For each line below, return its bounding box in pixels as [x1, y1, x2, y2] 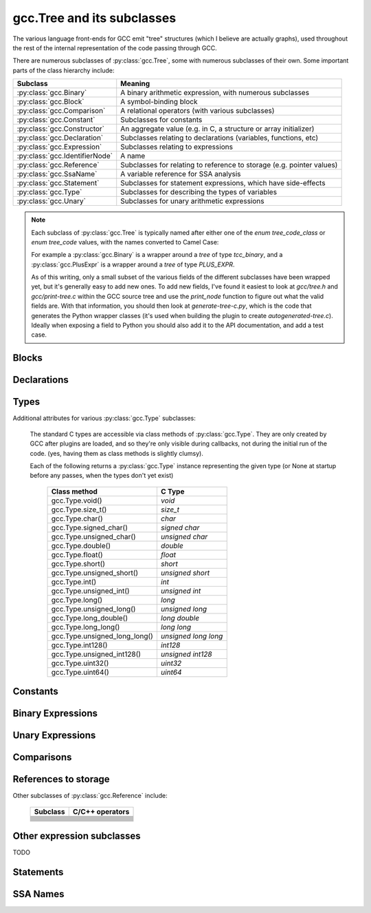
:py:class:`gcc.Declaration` [16, 133, 103, 143]
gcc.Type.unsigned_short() [51, 568, 139, 578]
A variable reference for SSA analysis [120, 169, 241, 179]
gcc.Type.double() [51, 541, 111, 550]
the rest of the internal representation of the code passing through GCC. [12, 43, 218, 52]
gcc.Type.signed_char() [51, 523, 128, 532]
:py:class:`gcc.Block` [16, 97, 85, 107]
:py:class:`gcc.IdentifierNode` [16, 151, 113, 161]
